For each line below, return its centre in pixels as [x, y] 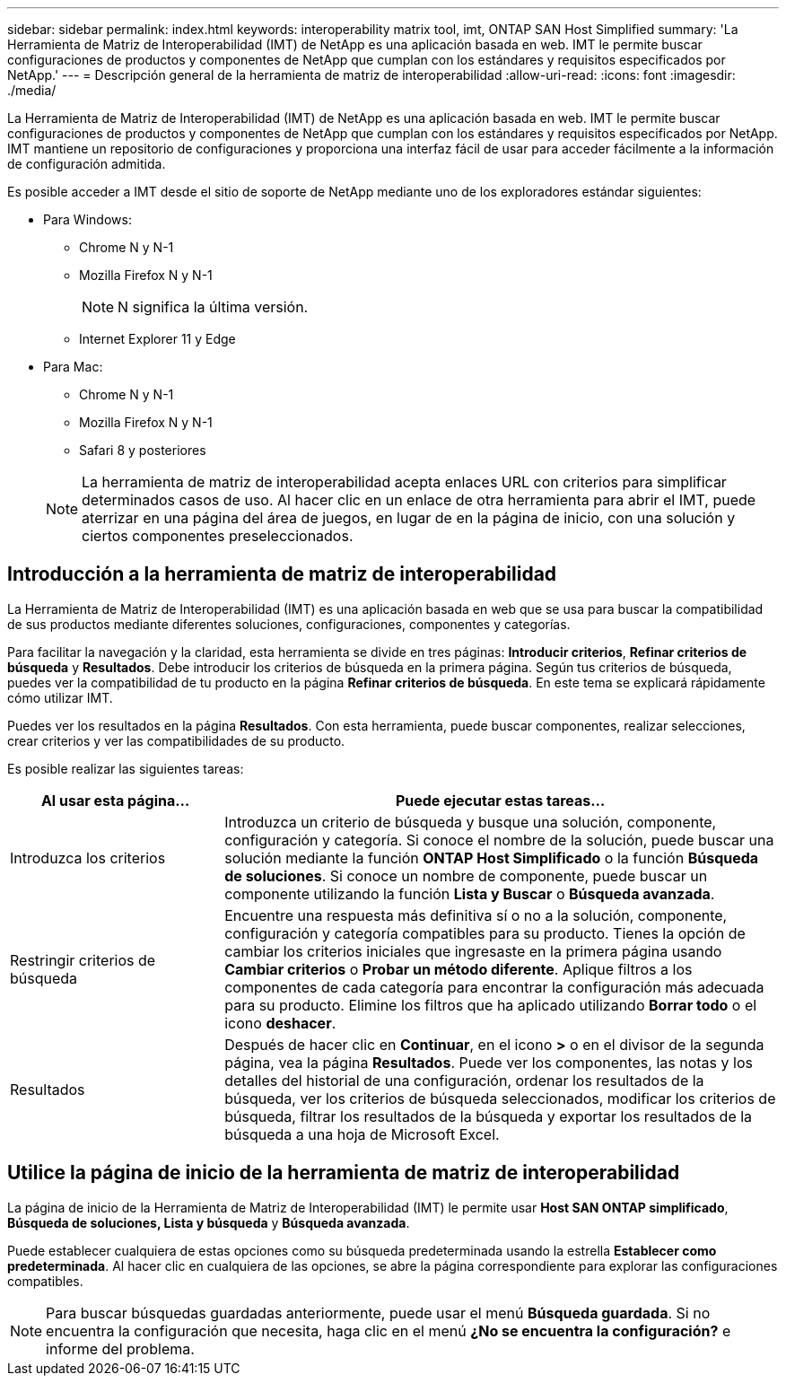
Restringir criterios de [83, 960]
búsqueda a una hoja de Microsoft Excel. [362, 1134]
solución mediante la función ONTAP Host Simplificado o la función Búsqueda [492, 858]
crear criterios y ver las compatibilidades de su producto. [176, 740]
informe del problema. [120, 1348]
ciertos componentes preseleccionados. [218, 536]
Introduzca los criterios [88, 858]
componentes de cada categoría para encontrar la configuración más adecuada [494, 987]
